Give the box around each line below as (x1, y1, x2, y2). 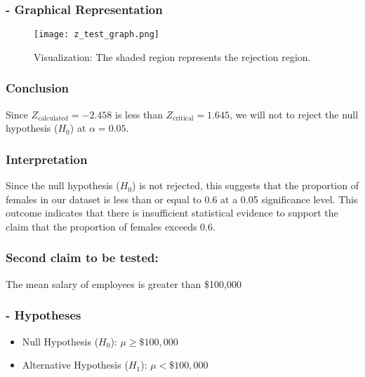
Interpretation (6, 150, 88, 167)
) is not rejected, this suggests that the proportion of (132, 178, 359, 193)
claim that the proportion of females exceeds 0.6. (6, 219, 215, 233)
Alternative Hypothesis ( (22, 357, 128, 372)
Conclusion (6, 79, 69, 97)
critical (173, 115, 194, 123)
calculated (38, 115, 69, 123)
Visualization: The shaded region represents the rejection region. (34, 49, 311, 64)
